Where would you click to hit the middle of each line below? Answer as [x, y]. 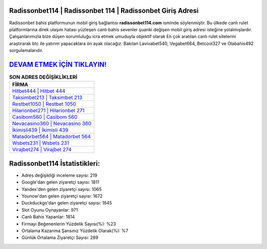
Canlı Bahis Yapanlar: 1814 [48, 217]
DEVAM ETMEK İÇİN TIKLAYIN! [58, 64]
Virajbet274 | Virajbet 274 [42, 149]
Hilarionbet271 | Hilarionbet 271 [48, 110]
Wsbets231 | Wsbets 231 [41, 143]
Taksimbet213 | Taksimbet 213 [47, 98]
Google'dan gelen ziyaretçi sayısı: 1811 [60, 182]
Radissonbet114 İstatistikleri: [54, 163]
